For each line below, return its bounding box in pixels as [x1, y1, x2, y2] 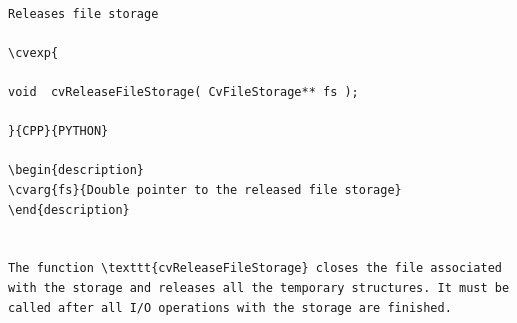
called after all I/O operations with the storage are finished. [8, 300, 452, 315]
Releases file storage [8, 6, 159, 21]
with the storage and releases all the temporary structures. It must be [8, 280, 510, 295]
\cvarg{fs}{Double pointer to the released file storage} [8, 182, 402, 197]
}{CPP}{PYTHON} [8, 124, 109, 139]
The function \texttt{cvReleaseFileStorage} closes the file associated [8, 261, 502, 276]
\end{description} [8, 202, 130, 217]
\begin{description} [8, 163, 145, 178]
